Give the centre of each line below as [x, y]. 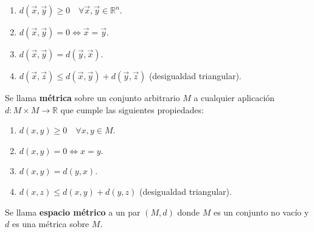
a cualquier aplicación [234, 97]
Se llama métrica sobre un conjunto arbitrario [92, 97]
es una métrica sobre [51, 224]
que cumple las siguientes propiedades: [132, 109]
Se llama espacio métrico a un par [73, 212]
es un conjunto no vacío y [261, 212]
